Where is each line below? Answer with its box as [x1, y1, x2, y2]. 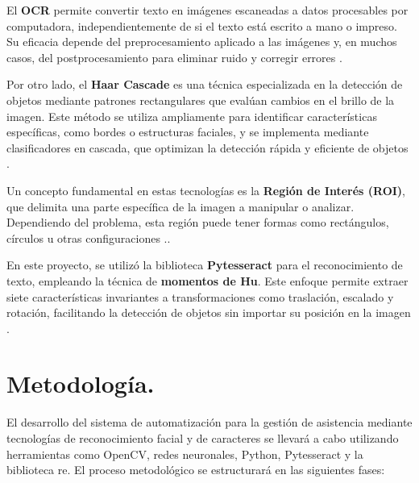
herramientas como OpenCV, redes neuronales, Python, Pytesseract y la [6, 445, 363, 462]
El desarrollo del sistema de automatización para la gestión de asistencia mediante [6, 414, 413, 431]
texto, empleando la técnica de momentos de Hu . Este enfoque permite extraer [6, 272, 409, 289]
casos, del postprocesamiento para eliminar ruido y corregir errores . [6, 48, 342, 65]
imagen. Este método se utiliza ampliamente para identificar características [6, 107, 377, 124]
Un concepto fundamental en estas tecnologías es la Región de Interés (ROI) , [6, 181, 406, 198]
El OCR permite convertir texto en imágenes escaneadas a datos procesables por [6, 2, 409, 18]
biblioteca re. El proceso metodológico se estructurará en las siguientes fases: [6, 461, 385, 478]
